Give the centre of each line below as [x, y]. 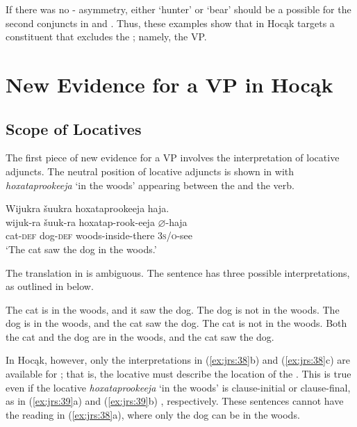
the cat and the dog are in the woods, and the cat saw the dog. [140, 336]
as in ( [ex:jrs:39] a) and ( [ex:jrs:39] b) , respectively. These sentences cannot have [175, 401]
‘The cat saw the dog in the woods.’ [81, 249]
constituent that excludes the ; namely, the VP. [106, 37]
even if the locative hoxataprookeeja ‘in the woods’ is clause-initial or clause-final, [178, 387]
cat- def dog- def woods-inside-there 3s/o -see [99, 235]
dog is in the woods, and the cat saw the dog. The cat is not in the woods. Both [176, 323]
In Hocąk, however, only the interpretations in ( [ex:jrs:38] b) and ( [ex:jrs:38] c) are [178, 360]
